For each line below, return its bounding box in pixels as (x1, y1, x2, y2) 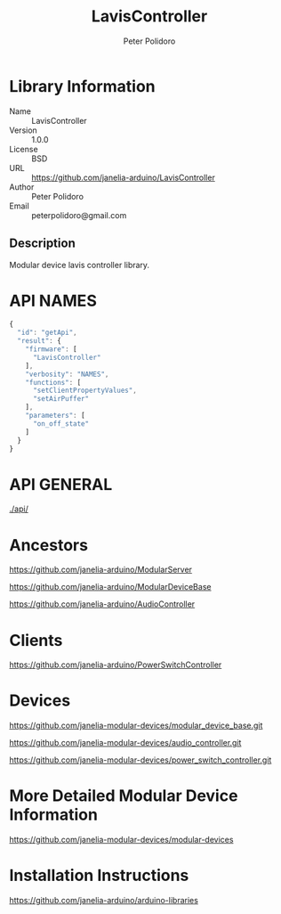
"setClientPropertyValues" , (32, 386, 138, 396)
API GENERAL (9, 474, 113, 494)
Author (9, 181, 35, 192)
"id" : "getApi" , (17, 328, 77, 338)
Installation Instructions (9, 866, 189, 885)
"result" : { (17, 337, 62, 346)
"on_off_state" (32, 419, 90, 428)
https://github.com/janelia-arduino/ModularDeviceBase (9, 582, 212, 592)
